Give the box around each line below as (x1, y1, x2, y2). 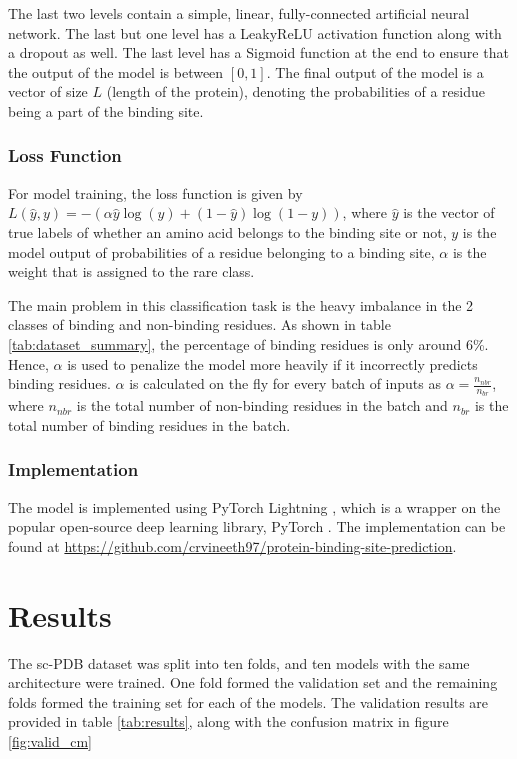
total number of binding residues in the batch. (8, 414, 291, 435)
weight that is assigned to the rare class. (8, 261, 255, 282)
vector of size (8, 81, 88, 102)
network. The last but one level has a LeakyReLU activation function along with (8, 22, 502, 43)
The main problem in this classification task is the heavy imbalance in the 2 (8, 294, 474, 315)
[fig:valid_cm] (8, 731, 93, 752)
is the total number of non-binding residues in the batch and (76, 395, 448, 416)
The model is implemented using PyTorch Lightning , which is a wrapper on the (8, 496, 501, 517)
